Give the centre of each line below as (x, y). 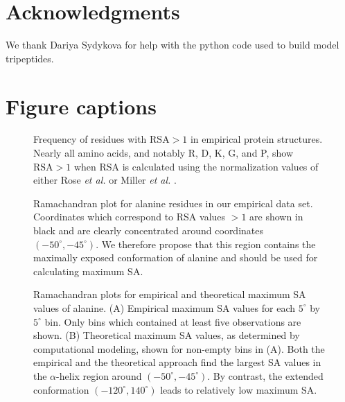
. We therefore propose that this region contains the (206, 244)
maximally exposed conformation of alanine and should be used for (176, 257)
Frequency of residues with (90, 139)
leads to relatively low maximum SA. (239, 389)
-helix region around (99, 375)
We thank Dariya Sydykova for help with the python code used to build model (172, 45)
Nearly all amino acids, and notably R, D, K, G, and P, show (163, 153)
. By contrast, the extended (265, 375)
